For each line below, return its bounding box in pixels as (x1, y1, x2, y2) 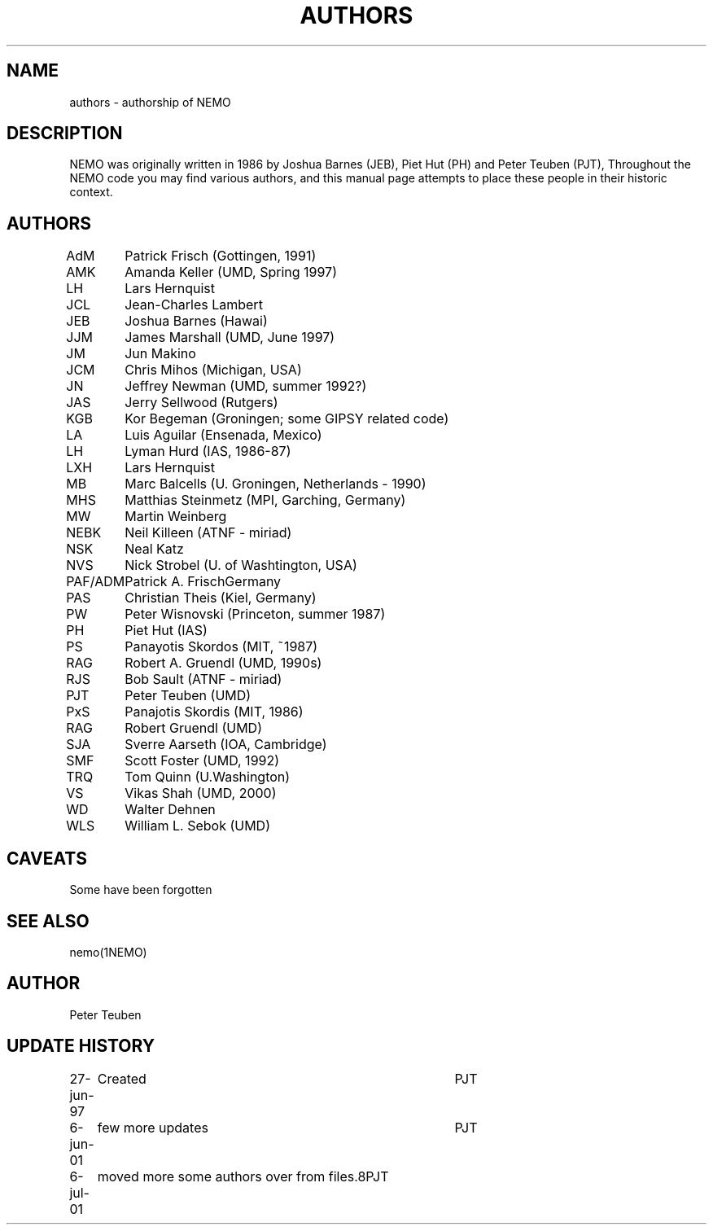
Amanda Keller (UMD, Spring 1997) (125, 264, 337, 281)
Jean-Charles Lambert (125, 296, 263, 313)
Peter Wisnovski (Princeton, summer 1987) (125, 606, 386, 623)
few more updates (97, 1119, 208, 1136)
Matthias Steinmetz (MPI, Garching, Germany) (125, 492, 406, 509)
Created (97, 1070, 147, 1087)
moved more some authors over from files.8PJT (97, 1167, 389, 1185)
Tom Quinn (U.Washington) (125, 769, 291, 786)
